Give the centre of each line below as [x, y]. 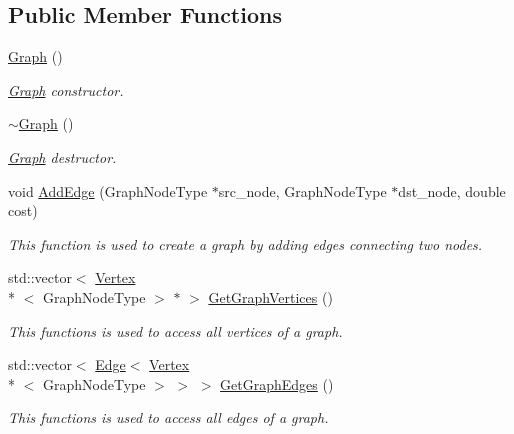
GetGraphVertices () [270, 296]
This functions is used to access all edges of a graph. [168, 417]
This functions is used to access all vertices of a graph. [175, 330]
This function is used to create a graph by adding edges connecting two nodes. [245, 243]
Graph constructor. [66, 89]
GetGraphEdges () [277, 383]
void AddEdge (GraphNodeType [108, 190]
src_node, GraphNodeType [302, 190]
